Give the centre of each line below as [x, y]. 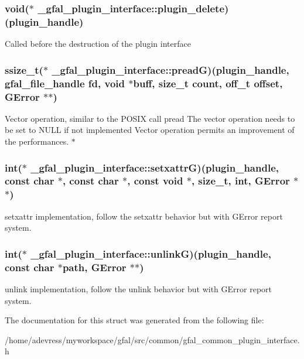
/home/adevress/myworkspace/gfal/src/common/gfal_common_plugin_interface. [152, 339]
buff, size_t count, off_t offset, [208, 83]
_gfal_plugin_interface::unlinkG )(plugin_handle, [151, 253]
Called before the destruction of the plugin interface [98, 44]
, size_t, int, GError [240, 181]
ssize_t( [24, 69]
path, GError [94, 267]
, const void [155, 181]
